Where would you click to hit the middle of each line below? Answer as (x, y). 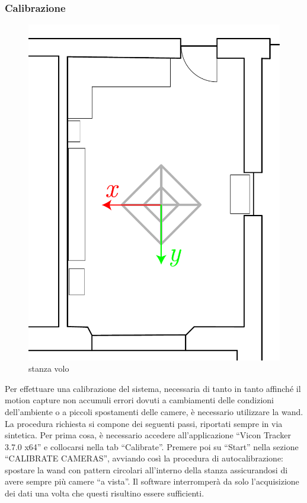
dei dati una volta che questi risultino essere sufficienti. (105, 493)
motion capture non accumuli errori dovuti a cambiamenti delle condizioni (140, 400)
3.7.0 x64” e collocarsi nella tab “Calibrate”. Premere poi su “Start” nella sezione (152, 446)
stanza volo (49, 368)
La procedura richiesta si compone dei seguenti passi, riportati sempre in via (144, 423)
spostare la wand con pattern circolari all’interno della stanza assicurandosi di (146, 469)
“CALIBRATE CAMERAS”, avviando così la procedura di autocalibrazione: (144, 458)
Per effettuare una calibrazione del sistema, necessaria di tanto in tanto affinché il (153, 388)
